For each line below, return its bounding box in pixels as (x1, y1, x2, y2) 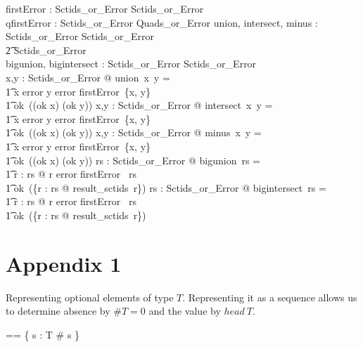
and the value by (148, 303, 221, 318)
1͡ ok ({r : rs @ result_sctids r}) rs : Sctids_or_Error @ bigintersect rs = (6, 180, 326, 195)
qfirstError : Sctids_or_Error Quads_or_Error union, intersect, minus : (6, 15, 318, 30)
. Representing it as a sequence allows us (182, 289, 357, 304)
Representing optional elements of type (6, 289, 174, 304)
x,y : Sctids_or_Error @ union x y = (6, 70, 170, 84)
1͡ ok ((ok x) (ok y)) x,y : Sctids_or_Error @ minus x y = (6, 125, 262, 140)
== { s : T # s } (6, 327, 80, 341)
